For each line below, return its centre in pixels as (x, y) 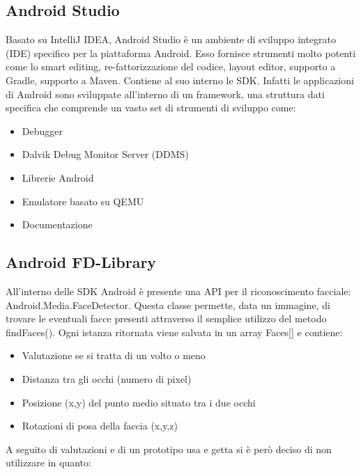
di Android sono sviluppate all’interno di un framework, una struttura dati (165, 94)
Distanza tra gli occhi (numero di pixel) (107, 378)
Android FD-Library (81, 262)
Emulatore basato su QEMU (83, 201)
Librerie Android (58, 177)
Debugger (42, 131)
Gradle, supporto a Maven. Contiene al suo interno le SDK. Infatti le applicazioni (180, 80)
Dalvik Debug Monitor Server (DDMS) (105, 154)
